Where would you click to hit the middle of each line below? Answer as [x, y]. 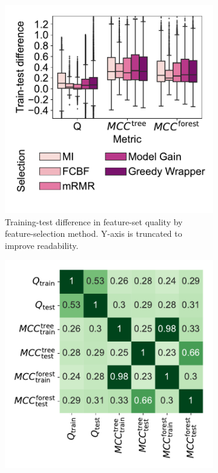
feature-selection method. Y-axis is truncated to [94, 233]
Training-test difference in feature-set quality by [94, 221]
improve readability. [42, 245]
